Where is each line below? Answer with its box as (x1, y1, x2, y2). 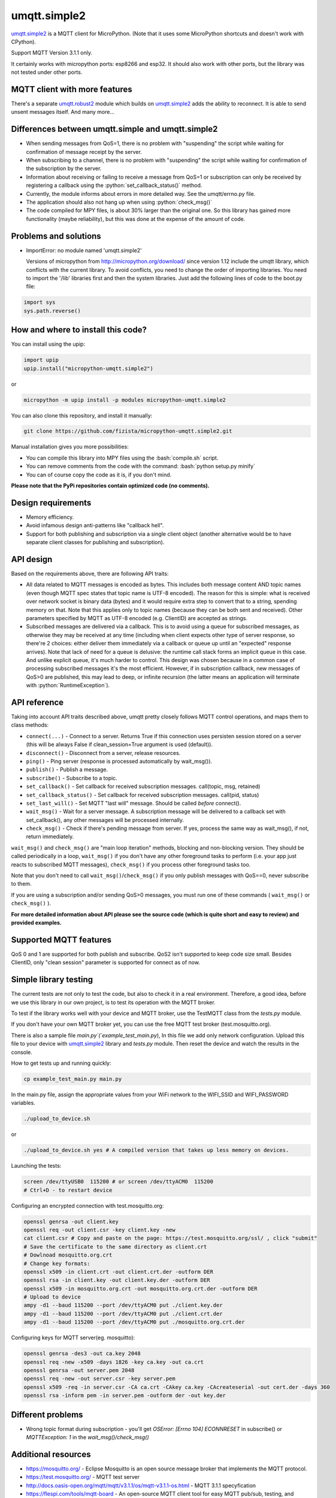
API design (11, 554, 53, 564)
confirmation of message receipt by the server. (26, 148, 142, 155)
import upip (23, 357, 59, 364)
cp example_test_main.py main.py (23, 1076, 122, 1082)
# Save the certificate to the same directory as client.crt (23, 1243, 207, 1250)
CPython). (11, 38, 36, 45)
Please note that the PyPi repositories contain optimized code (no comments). (11, 482, 210, 490)
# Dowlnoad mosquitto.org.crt (23, 1252, 113, 1258)
